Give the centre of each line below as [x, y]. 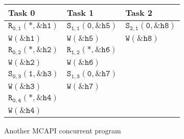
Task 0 [22, 13]
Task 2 [139, 13]
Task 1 [80, 13]
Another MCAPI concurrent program [63, 130]
